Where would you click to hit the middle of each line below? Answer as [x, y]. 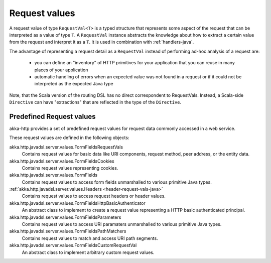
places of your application [61, 70]
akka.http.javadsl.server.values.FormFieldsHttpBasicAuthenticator [77, 203]
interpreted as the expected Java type [74, 84]
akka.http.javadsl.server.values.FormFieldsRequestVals [66, 147]
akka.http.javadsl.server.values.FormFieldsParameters [65, 217]
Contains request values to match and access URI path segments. [90, 238]
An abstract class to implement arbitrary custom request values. [88, 252]
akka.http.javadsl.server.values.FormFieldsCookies [62, 161]
